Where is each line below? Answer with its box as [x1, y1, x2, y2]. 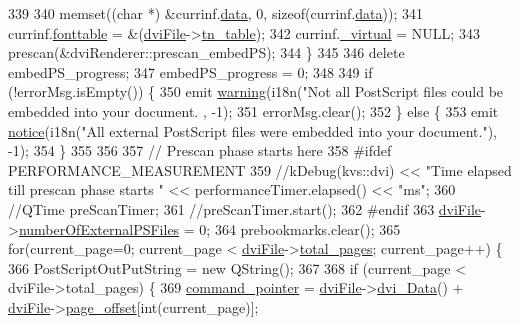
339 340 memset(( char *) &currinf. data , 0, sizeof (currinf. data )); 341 [8, 3, 423, 23]
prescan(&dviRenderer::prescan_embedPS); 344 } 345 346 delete [8, 42, 405, 63]
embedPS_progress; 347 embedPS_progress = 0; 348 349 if [8, 61, 373, 82]
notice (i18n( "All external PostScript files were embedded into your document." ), [8, 120, 497, 141]
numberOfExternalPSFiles [18, 218, 180, 239]
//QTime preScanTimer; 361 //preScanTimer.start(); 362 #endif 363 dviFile [8, 198, 482, 219]
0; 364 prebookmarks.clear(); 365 [199, 218, 401, 239]
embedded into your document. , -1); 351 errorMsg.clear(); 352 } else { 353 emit [8, 100, 499, 121]
